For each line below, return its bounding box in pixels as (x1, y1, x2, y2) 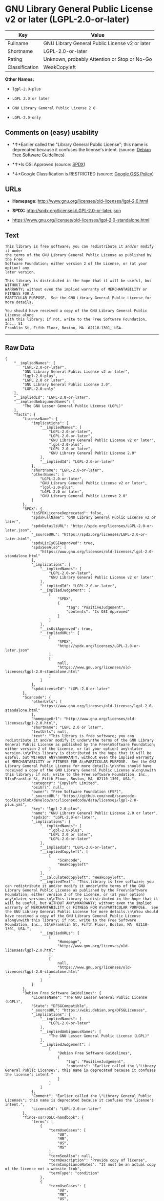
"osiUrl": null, (31, 785, 64, 790)
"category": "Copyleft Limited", (31, 781, 99, 786)
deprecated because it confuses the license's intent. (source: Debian (12, 146, 151, 152)
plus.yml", (5, 802, 27, 807)
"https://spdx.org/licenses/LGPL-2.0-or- (61, 532, 147, 537)
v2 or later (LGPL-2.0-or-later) (5, 14, 130, 25)
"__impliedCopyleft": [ (40, 849, 89, 854)
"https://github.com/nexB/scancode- (61, 793, 137, 799)
